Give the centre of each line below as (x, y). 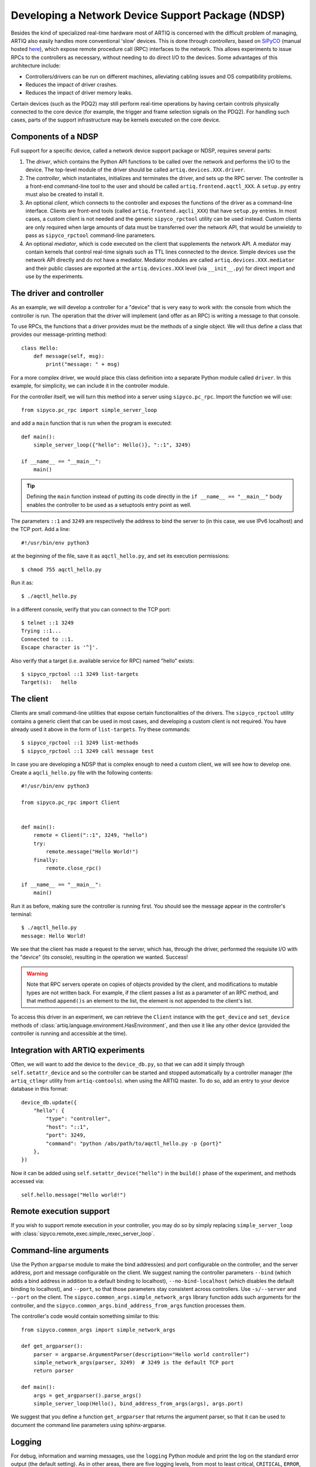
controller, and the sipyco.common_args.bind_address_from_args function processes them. (128, 1305)
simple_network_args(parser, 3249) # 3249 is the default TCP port (133, 1363)
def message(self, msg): (69, 356)
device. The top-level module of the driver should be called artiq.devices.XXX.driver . (135, 170)
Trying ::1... (41, 631)
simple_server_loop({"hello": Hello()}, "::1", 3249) (112, 445)
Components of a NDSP (55, 137)
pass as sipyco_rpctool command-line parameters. (91, 235)
